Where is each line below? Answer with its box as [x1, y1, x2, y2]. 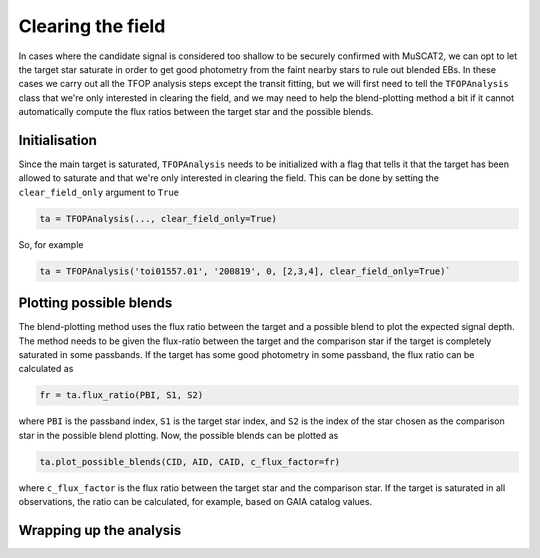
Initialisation [18, 131, 97, 149]
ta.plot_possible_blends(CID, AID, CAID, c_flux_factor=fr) [39, 456, 341, 467]
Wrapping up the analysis [18, 521, 182, 539]
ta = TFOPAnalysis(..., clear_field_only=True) [39, 213, 277, 224]
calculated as [18, 363, 74, 375]
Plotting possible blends [18, 295, 173, 312]
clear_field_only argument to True [18, 186, 180, 198]
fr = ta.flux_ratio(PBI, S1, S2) [39, 390, 204, 401]
